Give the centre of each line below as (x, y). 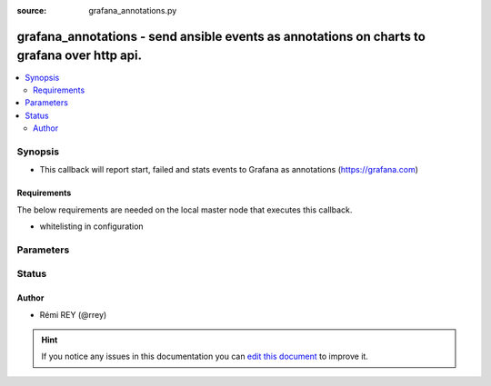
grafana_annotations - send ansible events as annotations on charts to (221, 36)
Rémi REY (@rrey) (73, 314)
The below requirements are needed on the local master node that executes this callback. (185, 210)
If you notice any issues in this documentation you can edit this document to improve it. (205, 356)
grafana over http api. (80, 56)
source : (32, 10)
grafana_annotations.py (133, 10)
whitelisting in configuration (92, 226)
